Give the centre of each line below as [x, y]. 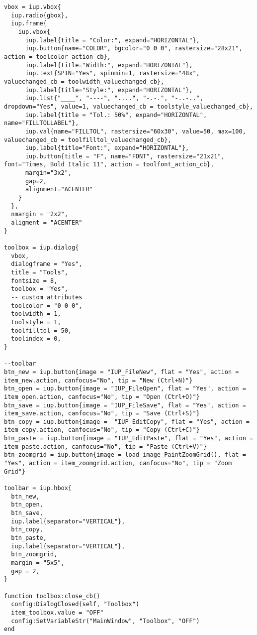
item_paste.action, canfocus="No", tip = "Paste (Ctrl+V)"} [106, 446]
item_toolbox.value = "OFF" [57, 612]
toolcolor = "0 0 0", [47, 306]
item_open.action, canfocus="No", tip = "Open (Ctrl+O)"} [102, 397]
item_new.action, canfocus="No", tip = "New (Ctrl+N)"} [98, 380]
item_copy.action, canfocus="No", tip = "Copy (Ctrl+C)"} [102, 430]
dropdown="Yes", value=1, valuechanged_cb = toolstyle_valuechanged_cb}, [129, 106]
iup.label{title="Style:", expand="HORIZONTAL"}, [109, 90]
